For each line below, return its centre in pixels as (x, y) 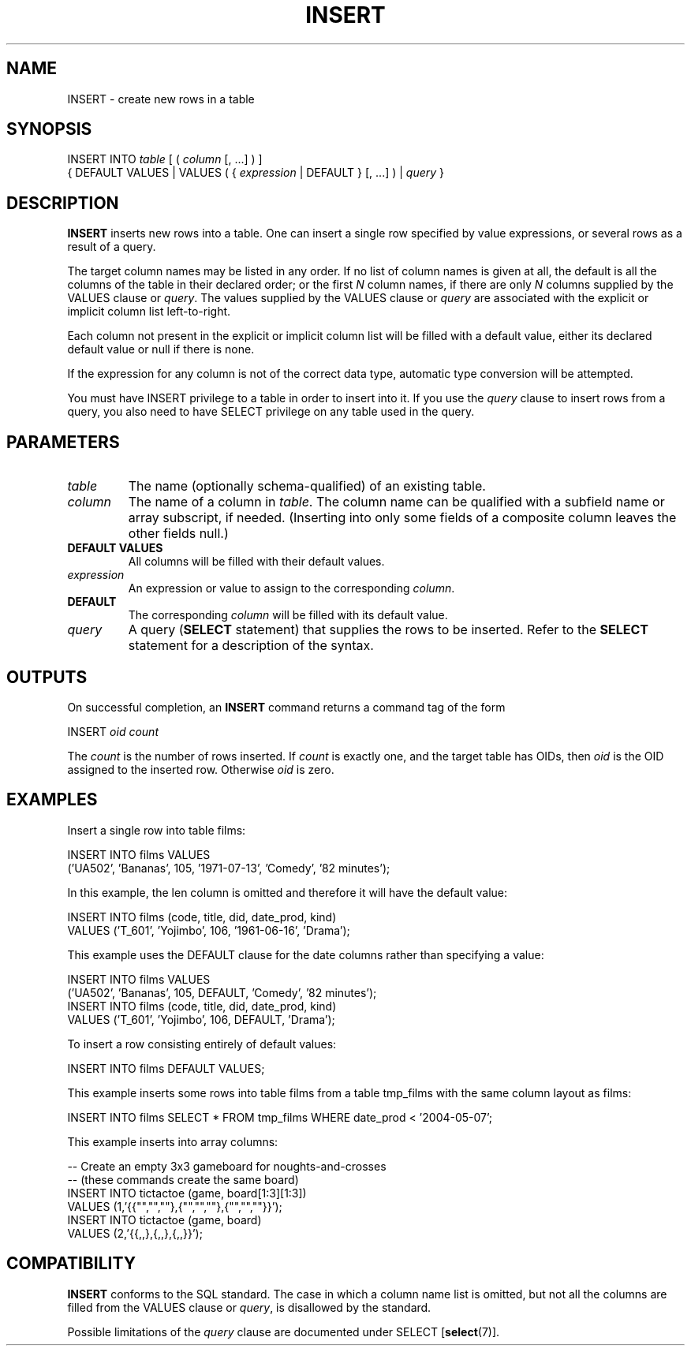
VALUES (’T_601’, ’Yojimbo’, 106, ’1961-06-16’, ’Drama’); (209, 930)
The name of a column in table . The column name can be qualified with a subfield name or (396, 502)
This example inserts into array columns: (173, 1141)
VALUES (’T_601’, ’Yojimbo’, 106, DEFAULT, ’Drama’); (201, 1019)
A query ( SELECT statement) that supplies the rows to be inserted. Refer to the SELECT (388, 630)
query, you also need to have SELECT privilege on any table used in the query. (271, 412)
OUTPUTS (47, 677)
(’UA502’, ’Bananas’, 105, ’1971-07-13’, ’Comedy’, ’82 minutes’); (229, 868)
